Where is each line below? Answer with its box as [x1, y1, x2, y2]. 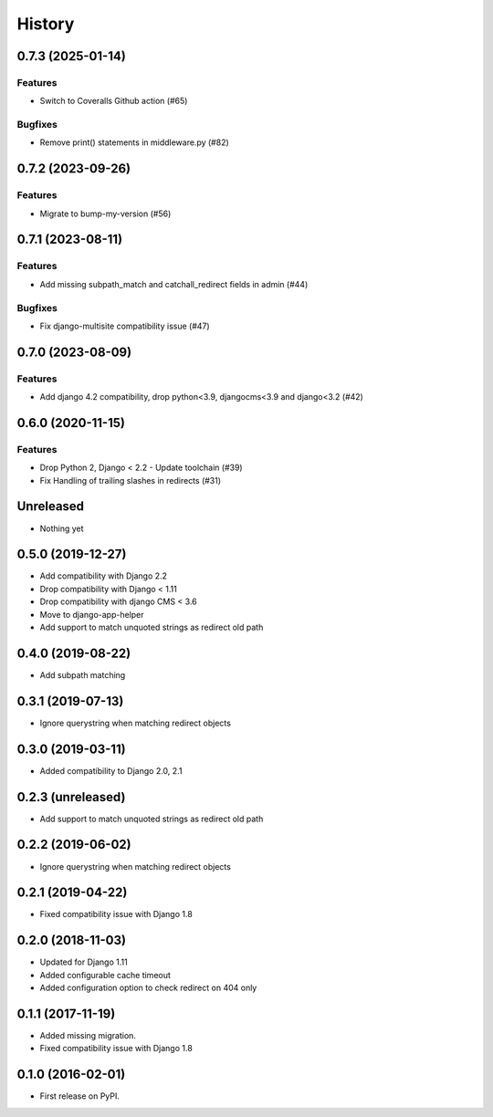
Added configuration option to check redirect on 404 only [39, 982, 257, 994]
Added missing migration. [39, 1030, 137, 1041]
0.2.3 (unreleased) [16, 789, 126, 805]
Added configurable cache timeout [39, 969, 171, 980]
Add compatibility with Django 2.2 [39, 570, 168, 581]
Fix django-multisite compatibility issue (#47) [39, 320, 210, 331]
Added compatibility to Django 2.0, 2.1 [39, 765, 183, 776]
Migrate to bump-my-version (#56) [39, 208, 172, 219]
